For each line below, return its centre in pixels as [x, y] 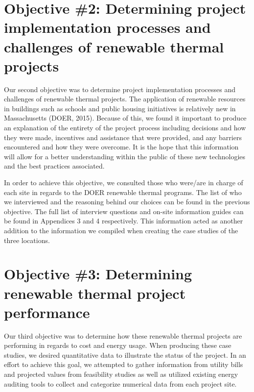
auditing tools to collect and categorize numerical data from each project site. [120, 383]
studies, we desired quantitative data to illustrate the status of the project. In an [125, 355]
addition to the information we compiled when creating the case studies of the [121, 230]
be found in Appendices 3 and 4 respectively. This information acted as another [124, 221]
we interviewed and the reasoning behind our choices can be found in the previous [127, 202]
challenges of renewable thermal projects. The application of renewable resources [125, 99]
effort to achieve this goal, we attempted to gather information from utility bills [124, 364]
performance [47, 312]
